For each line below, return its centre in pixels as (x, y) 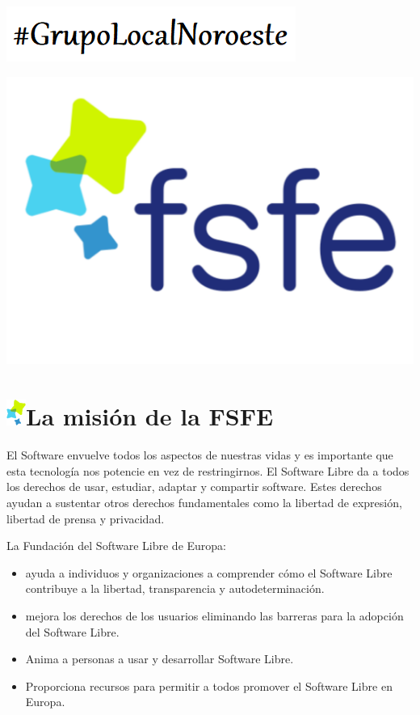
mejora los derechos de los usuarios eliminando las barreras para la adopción (214, 615)
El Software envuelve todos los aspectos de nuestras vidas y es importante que (200, 455)
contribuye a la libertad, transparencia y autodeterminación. (175, 588)
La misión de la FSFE (150, 416)
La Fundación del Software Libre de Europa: (116, 546)
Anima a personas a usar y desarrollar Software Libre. (160, 659)
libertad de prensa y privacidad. (86, 518)
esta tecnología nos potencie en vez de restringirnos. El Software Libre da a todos (208, 470)
